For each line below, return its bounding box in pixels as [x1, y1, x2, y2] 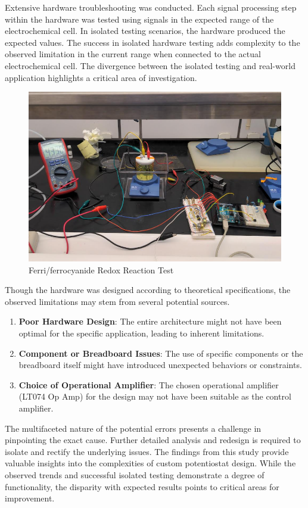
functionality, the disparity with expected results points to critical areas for [5, 480, 279, 493]
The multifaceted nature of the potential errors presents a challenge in [5, 422, 262, 434]
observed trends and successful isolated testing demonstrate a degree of [5, 469, 265, 481]
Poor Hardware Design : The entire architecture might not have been [18, 315, 282, 328]
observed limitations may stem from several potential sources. [5, 295, 230, 307]
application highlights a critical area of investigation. [5, 71, 197, 83]
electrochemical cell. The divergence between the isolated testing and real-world [5, 59, 295, 71]
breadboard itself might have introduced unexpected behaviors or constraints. [18, 359, 302, 371]
